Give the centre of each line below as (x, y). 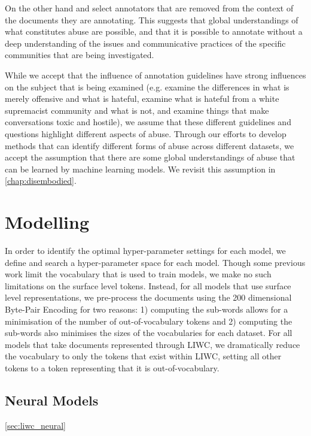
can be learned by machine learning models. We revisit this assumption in (140, 169)
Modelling (47, 222)
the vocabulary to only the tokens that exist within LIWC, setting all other (143, 356)
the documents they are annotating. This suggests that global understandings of (152, 19)
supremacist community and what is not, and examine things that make (137, 110)
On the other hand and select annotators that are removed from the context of (149, 8)
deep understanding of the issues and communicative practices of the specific (145, 43)
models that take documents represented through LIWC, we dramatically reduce (153, 344)
